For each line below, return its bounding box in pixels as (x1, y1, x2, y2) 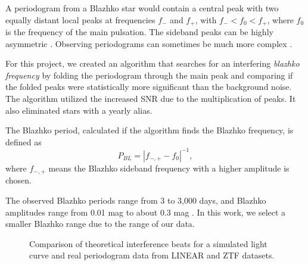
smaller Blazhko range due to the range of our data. (5, 217, 195, 230)
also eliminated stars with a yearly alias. (5, 104, 153, 116)
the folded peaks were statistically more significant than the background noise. (5, 80, 292, 93)
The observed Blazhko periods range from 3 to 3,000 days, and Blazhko (5, 194, 266, 206)
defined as (5, 135, 42, 148)
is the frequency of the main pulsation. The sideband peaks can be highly (5, 26, 273, 38)
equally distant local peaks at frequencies (5, 13, 155, 26)
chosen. (5, 174, 32, 186)
